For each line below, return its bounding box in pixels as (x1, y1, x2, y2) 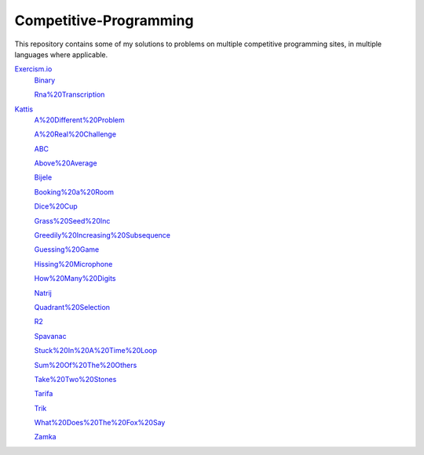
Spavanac (34, 331, 67, 340)
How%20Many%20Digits (34, 274, 116, 283)
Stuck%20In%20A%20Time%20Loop (34, 346, 157, 355)
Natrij (34, 288, 53, 297)
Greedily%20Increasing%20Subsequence (34, 231, 171, 240)
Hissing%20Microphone (34, 259, 113, 268)
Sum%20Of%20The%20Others (34, 360, 137, 369)
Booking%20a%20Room (34, 187, 114, 196)
